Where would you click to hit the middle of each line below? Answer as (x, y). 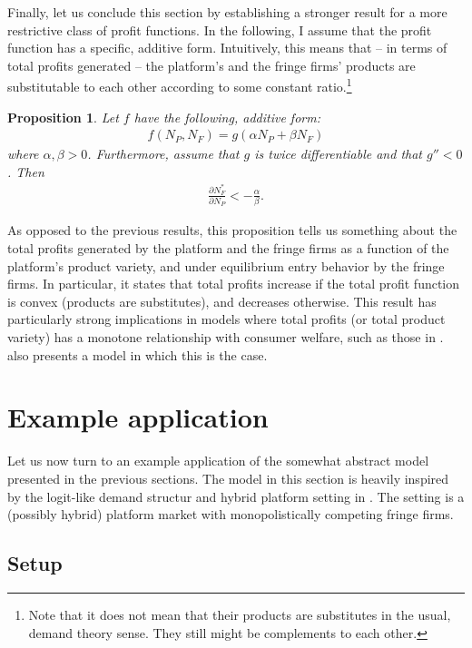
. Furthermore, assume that (163, 154)
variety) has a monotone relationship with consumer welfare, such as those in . (226, 337)
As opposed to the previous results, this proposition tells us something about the (232, 230)
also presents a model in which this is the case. (138, 354)
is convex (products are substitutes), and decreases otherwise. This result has (222, 301)
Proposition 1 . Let (63, 117)
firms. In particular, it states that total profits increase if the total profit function (234, 284)
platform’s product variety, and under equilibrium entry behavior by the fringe (226, 265)
